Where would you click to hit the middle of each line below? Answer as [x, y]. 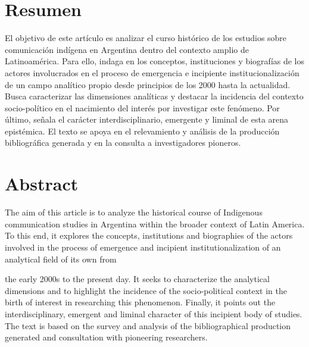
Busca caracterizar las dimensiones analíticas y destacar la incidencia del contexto [154, 96]
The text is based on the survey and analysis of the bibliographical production [148, 325]
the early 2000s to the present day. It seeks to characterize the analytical [137, 279]
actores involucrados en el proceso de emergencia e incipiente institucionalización [152, 72]
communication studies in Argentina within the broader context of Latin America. [155, 223]
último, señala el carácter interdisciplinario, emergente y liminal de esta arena [147, 119]
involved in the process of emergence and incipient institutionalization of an [143, 247]
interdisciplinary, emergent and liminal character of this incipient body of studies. [154, 313]
